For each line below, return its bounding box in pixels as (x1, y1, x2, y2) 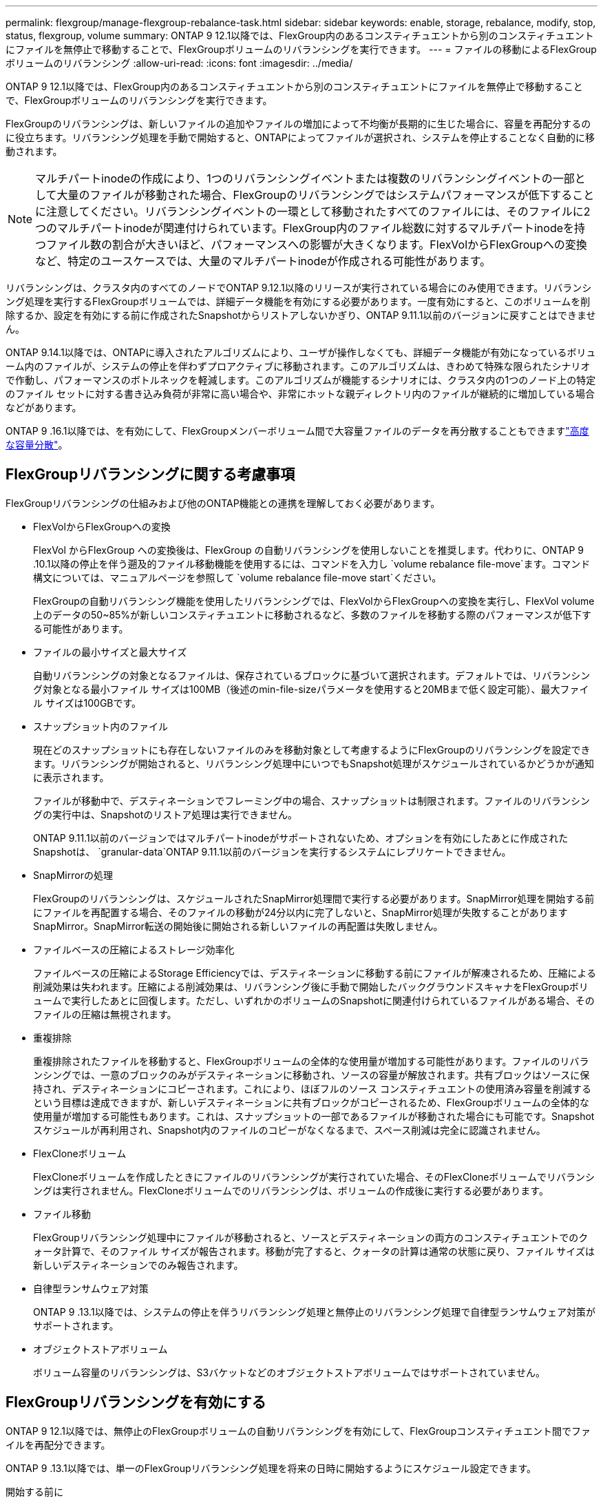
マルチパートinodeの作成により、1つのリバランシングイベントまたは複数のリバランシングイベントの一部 (35, 172, 575, 185)
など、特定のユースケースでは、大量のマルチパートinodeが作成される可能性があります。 (35, 254, 491, 268)
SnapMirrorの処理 (33, 869, 113, 881)
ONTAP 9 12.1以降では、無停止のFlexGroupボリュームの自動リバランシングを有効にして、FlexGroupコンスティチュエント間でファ (6, 1424, 591, 1437)
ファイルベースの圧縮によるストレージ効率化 (33, 943, 235, 955)
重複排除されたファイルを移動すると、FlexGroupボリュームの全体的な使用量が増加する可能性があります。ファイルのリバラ (33, 1055, 589, 1067)
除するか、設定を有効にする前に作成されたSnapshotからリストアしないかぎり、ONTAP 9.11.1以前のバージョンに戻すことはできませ (6, 309, 596, 321)
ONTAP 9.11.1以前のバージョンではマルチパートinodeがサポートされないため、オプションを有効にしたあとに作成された (33, 831, 569, 844)
